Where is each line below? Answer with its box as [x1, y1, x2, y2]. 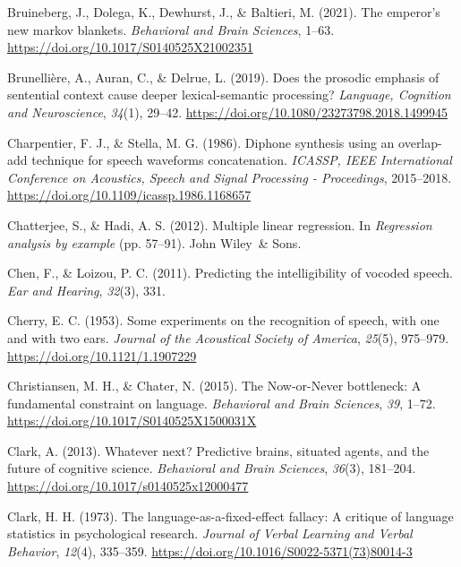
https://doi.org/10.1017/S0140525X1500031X [7, 411, 257, 430]
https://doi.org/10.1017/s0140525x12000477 [7, 477, 249, 495]
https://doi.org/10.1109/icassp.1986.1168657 [7, 185, 252, 204]
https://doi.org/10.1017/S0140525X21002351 [7, 38, 253, 56]
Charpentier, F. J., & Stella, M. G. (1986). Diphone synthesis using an [7, 133, 395, 151]
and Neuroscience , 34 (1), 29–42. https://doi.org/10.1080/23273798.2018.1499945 [7, 102, 448, 121]
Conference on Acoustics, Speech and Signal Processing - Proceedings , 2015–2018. [7, 168, 452, 186]
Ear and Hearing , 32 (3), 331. [7, 280, 166, 299]
